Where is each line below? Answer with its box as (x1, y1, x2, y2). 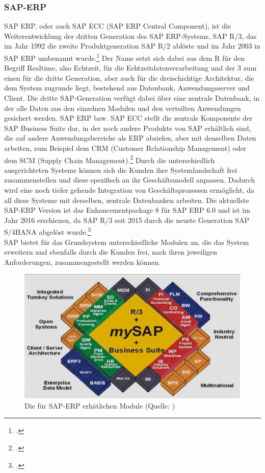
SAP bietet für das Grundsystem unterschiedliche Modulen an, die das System (4, 236, 249, 247)
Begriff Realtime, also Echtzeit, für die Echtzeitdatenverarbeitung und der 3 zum (4, 62, 257, 73)
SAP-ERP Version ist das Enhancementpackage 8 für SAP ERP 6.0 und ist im (4, 205, 250, 215)
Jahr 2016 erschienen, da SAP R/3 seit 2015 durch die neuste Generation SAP (4, 214, 250, 225)
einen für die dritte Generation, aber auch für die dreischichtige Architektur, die (4, 72, 254, 83)
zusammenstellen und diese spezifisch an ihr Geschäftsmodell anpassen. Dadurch (4, 174, 255, 185)
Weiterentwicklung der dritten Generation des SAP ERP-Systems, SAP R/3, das (4, 30, 257, 41)
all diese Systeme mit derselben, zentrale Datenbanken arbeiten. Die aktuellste (4, 194, 249, 205)
